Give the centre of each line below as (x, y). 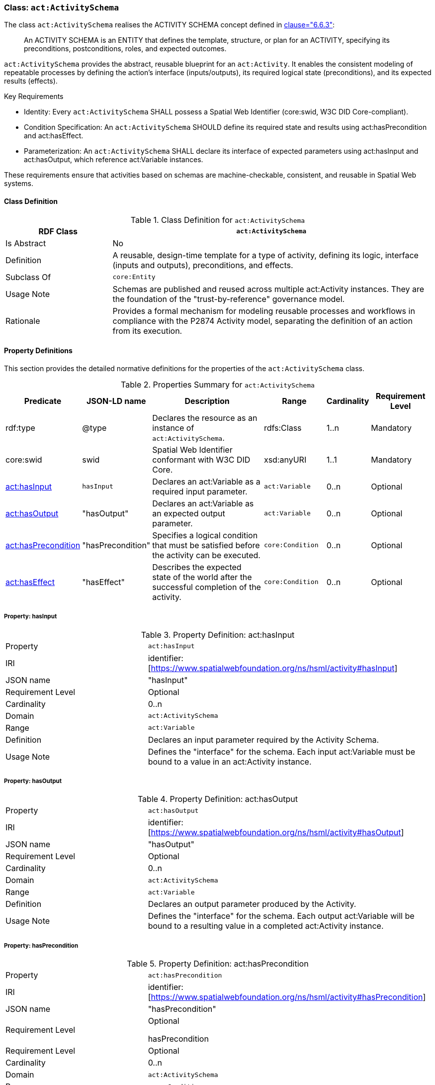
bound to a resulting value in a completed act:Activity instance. (266, 926)
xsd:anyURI (285, 459)
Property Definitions (38, 351)
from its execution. (147, 331)
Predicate (43, 401)
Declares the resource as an (205, 418)
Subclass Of (28, 277)
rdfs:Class (283, 428)
